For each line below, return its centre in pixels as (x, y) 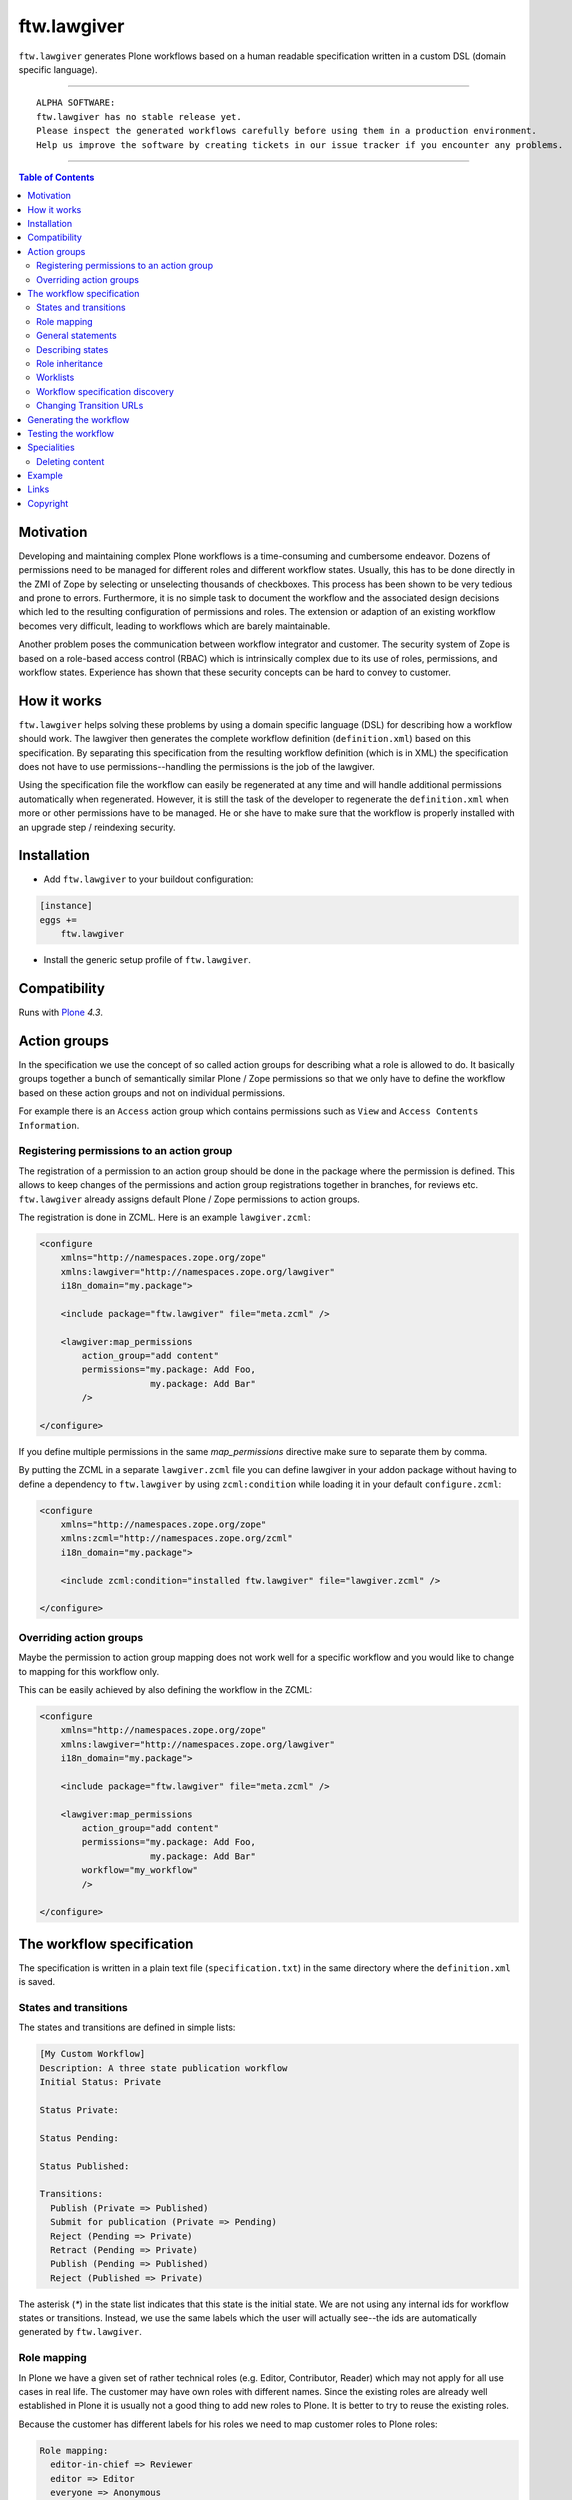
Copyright (48, 503)
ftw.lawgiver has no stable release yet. (139, 116)
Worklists (55, 377)
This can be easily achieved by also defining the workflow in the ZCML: (165, 1689)
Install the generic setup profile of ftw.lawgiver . (147, 960)
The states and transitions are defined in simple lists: (127, 2027)
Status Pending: (79, 2138)
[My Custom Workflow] (92, 2054)
